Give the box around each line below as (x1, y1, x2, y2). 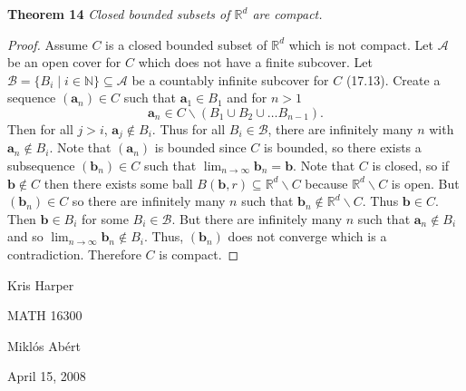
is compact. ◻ (159, 244, 239, 263)
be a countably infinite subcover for (131, 70, 329, 89)
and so (7, 227, 44, 246)
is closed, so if (372, 156, 450, 175)
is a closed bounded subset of (105, 34, 267, 54)
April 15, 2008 (7, 367, 86, 386)
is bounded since (154, 138, 247, 157)
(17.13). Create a (345, 70, 441, 89)
